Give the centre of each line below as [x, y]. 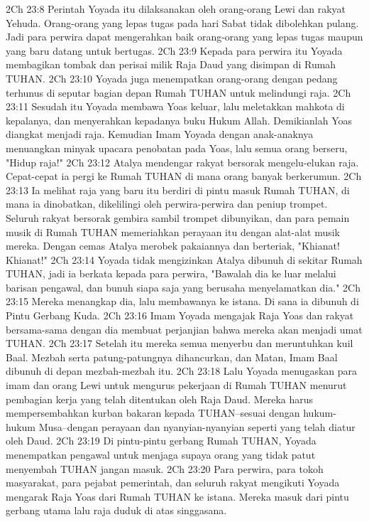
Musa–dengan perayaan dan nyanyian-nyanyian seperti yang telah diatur [197, 426]
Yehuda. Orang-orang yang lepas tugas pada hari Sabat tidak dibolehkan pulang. [182, 22]
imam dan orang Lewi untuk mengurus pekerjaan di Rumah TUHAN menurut [176, 385]
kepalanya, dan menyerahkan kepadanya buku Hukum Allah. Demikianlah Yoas [179, 120]
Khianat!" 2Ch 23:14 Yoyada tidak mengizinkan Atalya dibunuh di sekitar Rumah [184, 259]
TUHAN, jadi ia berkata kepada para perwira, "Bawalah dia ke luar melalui [171, 273]
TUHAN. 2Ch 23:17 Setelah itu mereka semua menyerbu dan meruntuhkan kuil [180, 343]
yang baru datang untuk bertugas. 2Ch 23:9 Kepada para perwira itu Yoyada [174, 50]
